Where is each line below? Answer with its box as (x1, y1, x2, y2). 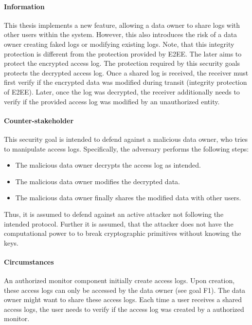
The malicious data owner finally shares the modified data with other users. (15, 192, 241, 203)
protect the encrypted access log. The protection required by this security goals (4, 58, 240, 68)
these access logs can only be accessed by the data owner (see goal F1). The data (4, 285, 246, 295)
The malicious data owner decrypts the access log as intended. (15, 160, 201, 170)
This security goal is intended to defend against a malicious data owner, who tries (4, 134, 248, 144)
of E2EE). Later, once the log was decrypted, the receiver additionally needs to (4, 86, 240, 96)
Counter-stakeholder (4, 115, 74, 125)
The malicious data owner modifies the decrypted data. (15, 176, 180, 186)
